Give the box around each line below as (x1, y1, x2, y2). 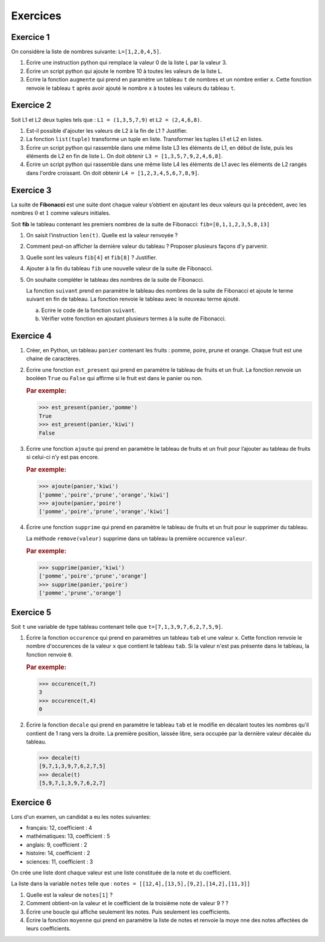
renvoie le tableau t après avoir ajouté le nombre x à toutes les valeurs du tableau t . (26, 84, 236, 92)
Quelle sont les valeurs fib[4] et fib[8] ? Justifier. (26, 253, 158, 261)
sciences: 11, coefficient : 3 (26, 858, 93, 865)
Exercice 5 (11, 607, 52, 617)
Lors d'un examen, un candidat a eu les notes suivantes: (11, 813, 151, 820)
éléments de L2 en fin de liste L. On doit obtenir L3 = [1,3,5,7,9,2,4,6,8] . (26, 153, 223, 160)
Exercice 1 (11, 32, 51, 42)
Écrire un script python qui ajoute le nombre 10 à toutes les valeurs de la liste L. (26, 67, 223, 75)
